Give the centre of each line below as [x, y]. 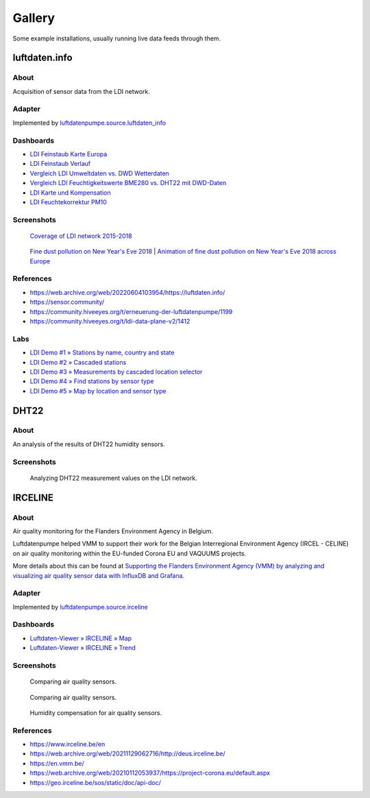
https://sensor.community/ [67, 302]
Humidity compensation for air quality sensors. [96, 712]
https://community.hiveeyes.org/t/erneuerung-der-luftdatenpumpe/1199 [131, 311]
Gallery [34, 18]
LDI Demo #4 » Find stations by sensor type [92, 381]
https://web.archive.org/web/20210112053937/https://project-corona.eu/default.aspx [150, 773]
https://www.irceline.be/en [67, 745]
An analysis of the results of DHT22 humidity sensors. [89, 444]
